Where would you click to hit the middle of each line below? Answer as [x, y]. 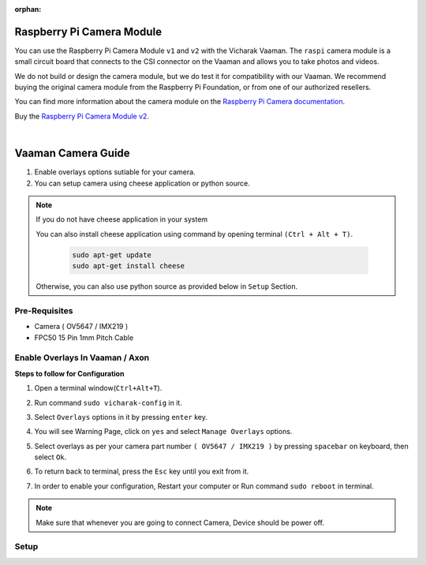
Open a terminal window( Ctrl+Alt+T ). [98, 388]
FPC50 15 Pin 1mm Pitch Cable [84, 337]
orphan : [28, 9]
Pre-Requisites [44, 310]
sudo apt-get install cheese [129, 266]
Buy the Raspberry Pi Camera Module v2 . [82, 116]
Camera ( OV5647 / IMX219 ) [81, 327]
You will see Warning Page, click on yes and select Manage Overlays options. [163, 432]
